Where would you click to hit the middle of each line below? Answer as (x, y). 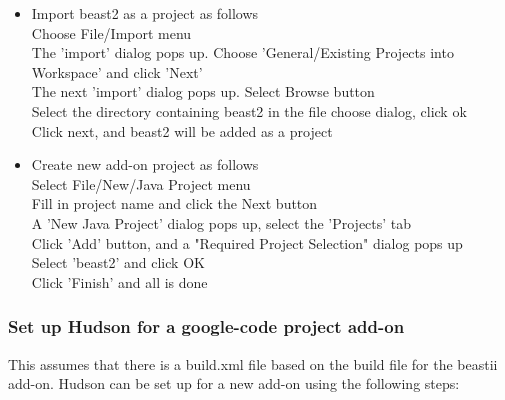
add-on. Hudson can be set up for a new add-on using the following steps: (234, 383)
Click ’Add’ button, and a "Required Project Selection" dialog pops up (247, 242)
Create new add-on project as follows (145, 164)
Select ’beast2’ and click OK (118, 262)
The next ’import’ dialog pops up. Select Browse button (203, 91)
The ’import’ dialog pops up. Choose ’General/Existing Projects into (242, 52)
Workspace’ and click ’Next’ (117, 71)
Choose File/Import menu (111, 32)
